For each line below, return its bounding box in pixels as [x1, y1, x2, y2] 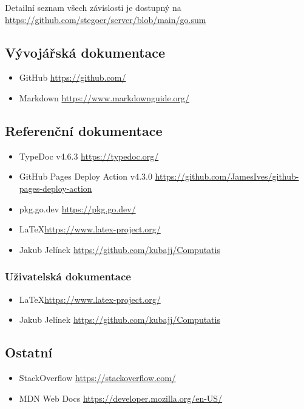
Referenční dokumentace [5, 121, 163, 140]
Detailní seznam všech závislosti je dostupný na [5, 1, 181, 13]
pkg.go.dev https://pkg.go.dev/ [19, 202, 136, 215]
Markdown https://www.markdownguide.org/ [19, 91, 190, 104]
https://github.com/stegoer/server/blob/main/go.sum [5, 13, 206, 25]
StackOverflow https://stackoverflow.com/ [19, 371, 176, 384]
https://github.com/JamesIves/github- [155, 170, 299, 183]
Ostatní [5, 343, 53, 362]
